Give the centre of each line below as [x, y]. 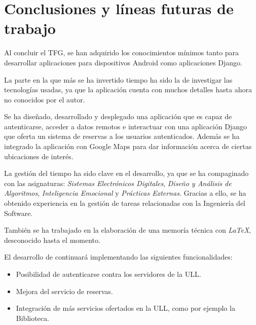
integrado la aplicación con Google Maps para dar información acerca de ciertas [128, 146]
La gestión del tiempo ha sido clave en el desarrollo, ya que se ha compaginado [126, 173]
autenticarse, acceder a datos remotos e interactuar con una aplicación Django [125, 126]
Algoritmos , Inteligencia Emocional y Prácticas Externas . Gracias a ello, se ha [125, 193]
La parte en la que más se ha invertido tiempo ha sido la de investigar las [118, 79]
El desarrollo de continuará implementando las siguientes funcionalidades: [118, 257]
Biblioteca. [32, 318]
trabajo [30, 28]
